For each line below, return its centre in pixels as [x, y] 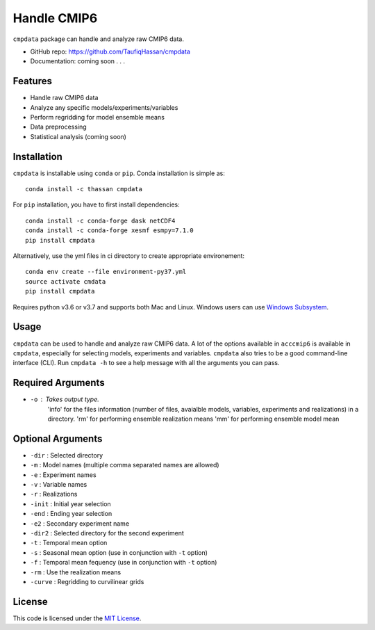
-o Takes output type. [65, 399]
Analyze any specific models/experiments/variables [104, 107]
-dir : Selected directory [67, 455]
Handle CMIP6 [55, 18]
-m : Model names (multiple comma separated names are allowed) [125, 465]
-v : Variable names [59, 485]
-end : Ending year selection [71, 514]
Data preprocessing [58, 127]
